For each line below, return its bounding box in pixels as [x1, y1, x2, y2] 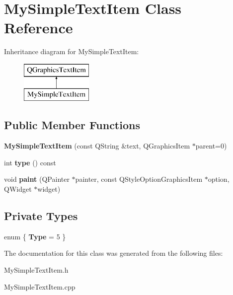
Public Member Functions [4, 117, 140, 133]
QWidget [4, 184, 32, 194]
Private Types [4, 208, 78, 223]
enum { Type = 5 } [4, 231, 66, 241]
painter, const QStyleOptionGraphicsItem [75, 174, 203, 184]
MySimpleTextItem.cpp [4, 281, 76, 292]
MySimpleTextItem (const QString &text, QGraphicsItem [4, 141, 190, 151]
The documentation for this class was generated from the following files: [4, 248, 223, 258]
